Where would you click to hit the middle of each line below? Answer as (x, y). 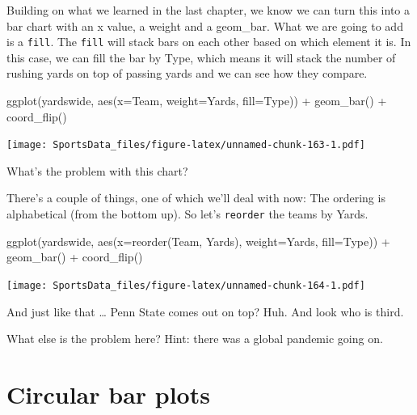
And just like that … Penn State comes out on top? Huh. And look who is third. (205, 311)
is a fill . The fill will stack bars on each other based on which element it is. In (209, 42)
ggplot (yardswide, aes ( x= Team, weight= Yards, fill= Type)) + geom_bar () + (197, 101)
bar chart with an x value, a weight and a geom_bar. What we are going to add (205, 25)
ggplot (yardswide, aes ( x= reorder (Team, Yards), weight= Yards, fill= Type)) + (198, 241)
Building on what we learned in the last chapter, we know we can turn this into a (208, 10)
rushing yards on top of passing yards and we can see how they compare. (187, 73)
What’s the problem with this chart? (97, 170)
